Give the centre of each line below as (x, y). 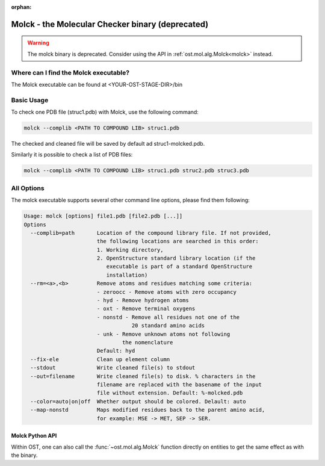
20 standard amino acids (168, 326)
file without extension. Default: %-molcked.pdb (170, 393)
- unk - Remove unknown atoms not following (163, 334)
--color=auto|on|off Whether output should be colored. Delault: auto (138, 401)
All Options (28, 188)
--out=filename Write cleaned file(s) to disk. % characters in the (143, 376)
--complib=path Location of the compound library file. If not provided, (151, 233)
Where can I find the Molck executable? (70, 72)
